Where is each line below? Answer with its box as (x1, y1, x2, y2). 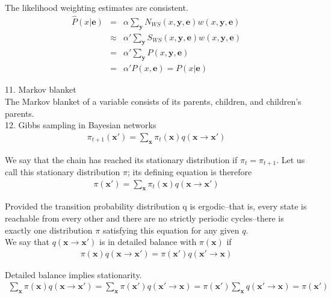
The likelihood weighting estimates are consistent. (5, 1, 188, 13)
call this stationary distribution (5, 165, 120, 178)
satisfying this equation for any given (102, 223, 240, 236)
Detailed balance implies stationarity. (5, 268, 142, 281)
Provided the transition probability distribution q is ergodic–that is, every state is (5, 200, 307, 213)
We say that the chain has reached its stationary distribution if (5, 153, 238, 166)
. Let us (276, 153, 305, 166)
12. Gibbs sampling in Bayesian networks (5, 119, 156, 131)
